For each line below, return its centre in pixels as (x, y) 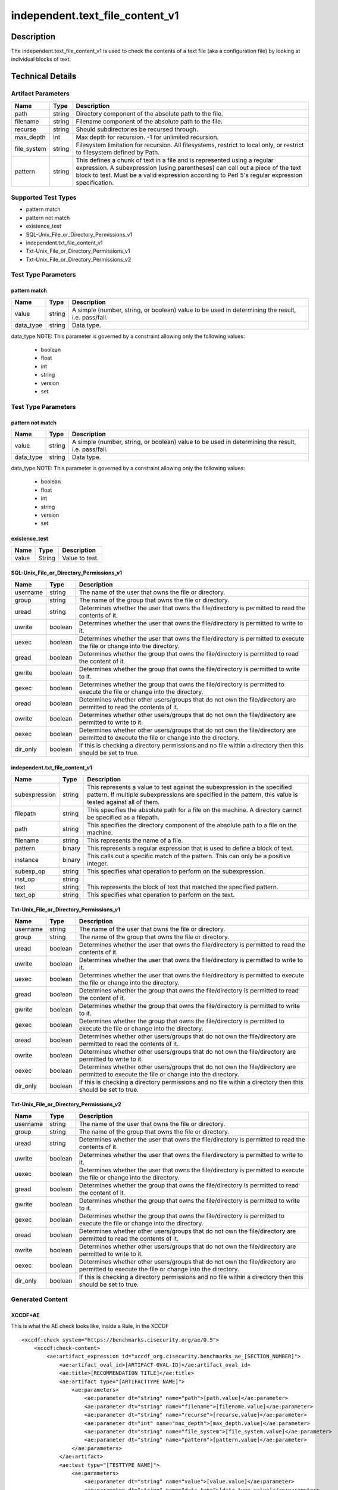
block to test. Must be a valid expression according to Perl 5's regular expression (189, 175)
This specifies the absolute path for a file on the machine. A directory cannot (195, 809)
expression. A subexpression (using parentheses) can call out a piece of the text (189, 167)
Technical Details (44, 77)
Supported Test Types (44, 197)
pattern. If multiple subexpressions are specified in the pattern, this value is (193, 794)
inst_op (25, 879)
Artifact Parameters (40, 94)
